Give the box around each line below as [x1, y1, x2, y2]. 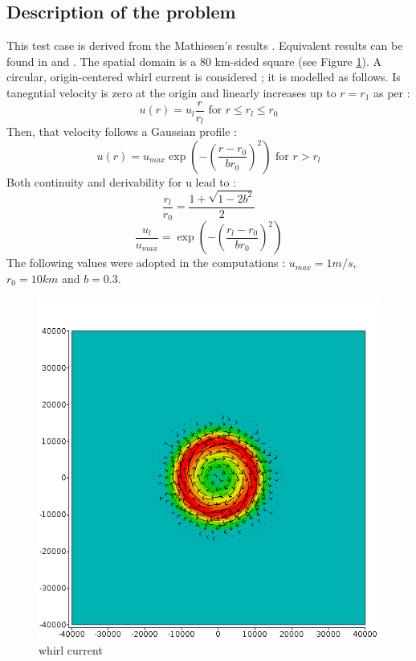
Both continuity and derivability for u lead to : [6, 173, 237, 190]
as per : [373, 84, 410, 101]
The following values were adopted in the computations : [6, 254, 286, 271]
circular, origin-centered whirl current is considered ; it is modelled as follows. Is [6, 68, 401, 85]
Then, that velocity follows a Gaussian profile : [6, 123, 237, 140]
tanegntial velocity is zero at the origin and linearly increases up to [6, 84, 336, 101]
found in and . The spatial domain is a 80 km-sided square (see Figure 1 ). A [6, 52, 381, 69]
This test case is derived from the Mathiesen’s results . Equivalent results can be [6, 37, 403, 54]
